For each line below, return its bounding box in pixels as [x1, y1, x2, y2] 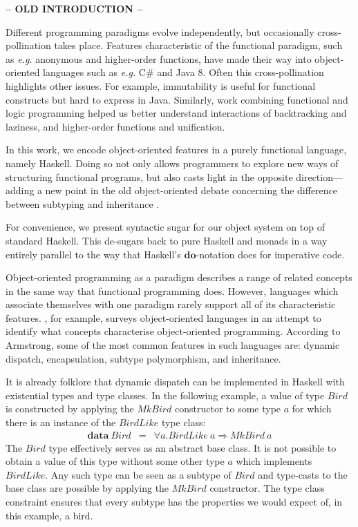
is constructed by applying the [6, 401, 134, 416]
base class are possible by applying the [6, 481, 169, 495]
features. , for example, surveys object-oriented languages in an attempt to [6, 310, 321, 325]
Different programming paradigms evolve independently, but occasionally [6, 24, 314, 39]
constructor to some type [175, 401, 281, 416]
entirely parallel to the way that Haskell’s [6, 247, 181, 261]
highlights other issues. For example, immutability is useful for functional [6, 78, 316, 93]
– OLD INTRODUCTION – [6, 1, 143, 15]
